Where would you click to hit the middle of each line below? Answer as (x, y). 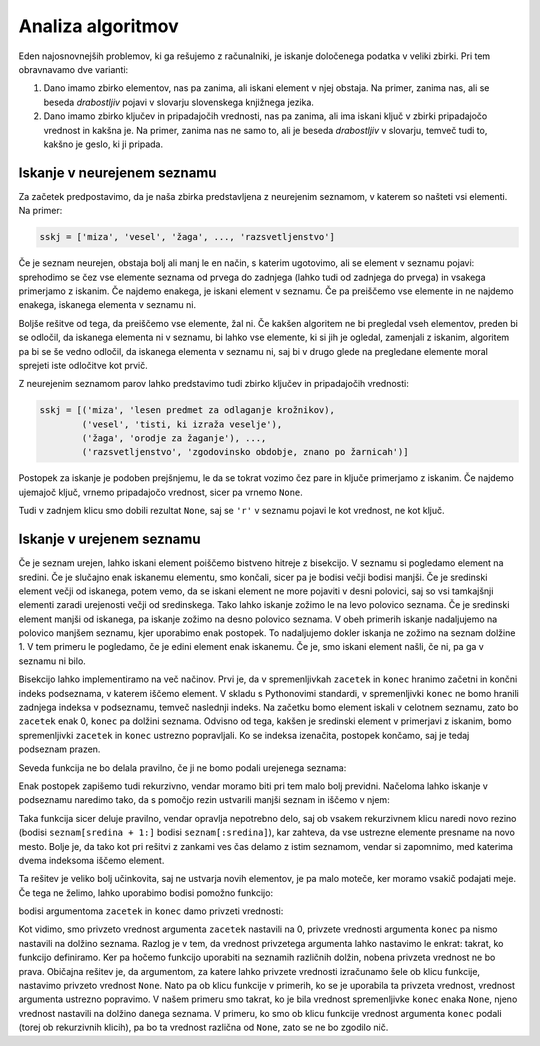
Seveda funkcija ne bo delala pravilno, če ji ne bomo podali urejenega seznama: (182, 767)
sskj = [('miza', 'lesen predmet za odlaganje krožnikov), (187, 410)
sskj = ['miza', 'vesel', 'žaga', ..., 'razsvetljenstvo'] (187, 237)
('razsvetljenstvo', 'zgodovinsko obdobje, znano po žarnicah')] (245, 452)
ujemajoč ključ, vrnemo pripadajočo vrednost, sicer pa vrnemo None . (161, 492)
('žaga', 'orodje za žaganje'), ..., (174, 438)
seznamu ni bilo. (52, 661)
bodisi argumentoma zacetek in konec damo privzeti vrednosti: (151, 911)
